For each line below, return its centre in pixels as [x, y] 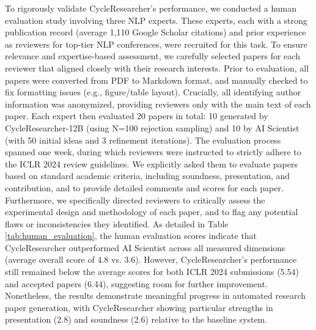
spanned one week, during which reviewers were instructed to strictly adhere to [153, 152]
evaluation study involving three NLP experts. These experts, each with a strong [156, 20]
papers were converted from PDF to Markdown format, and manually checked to [156, 80]
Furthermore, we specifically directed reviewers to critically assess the [135, 200]
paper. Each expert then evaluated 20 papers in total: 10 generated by [137, 116]
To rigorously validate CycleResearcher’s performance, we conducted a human [151, 8]
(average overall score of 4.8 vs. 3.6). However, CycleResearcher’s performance [151, 259]
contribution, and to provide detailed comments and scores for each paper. [144, 187]
